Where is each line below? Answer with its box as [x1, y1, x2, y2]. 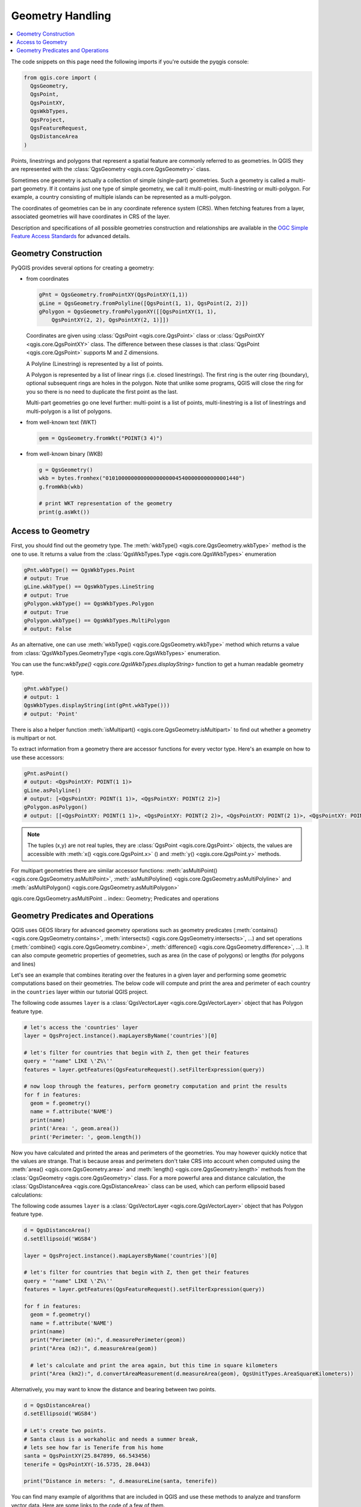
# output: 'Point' [23, 710, 78, 717]
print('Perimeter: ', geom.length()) [30, 1133, 141, 1140]
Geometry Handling [11, 9, 111, 22]
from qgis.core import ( [23, 74, 97, 81]
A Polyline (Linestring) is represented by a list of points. [26, 360, 164, 367]
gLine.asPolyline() [23, 787, 81, 794]
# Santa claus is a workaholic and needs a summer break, [23, 1435, 199, 1443]
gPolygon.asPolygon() [23, 804, 88, 811]
